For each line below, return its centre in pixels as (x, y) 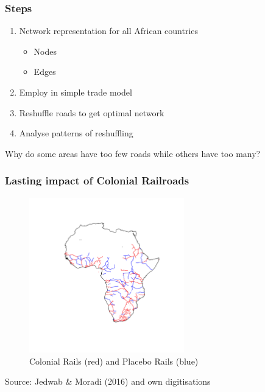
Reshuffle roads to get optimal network (92, 112)
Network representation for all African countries (109, 31)
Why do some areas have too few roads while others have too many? (133, 153)
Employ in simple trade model (76, 92)
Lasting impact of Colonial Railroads (97, 180)
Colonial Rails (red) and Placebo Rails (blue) (114, 361)
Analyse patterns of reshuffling (76, 133)
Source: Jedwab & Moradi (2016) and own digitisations (108, 381)
